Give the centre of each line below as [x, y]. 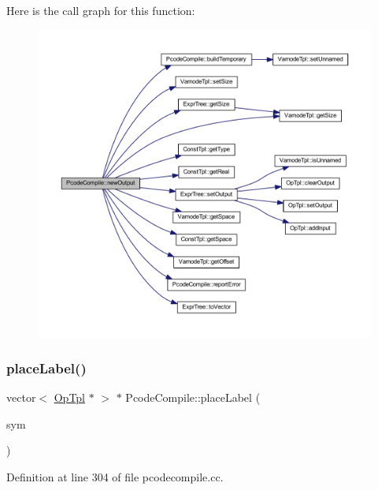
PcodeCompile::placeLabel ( [193, 397]
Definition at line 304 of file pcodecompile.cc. [115, 477]
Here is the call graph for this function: [101, 10]
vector [21, 397]
